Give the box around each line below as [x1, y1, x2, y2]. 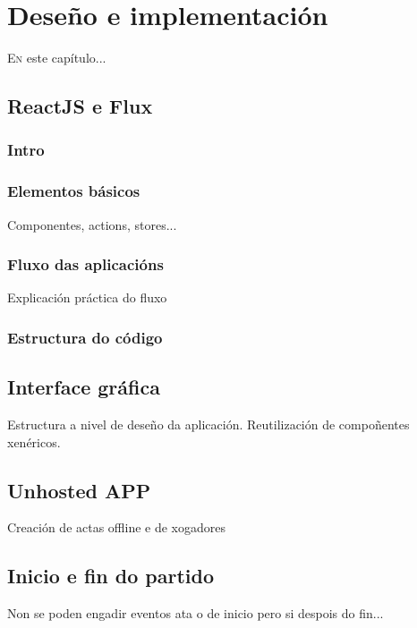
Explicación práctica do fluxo [7, 288, 167, 307]
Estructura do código [7, 326, 163, 348]
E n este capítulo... [7, 48, 106, 67]
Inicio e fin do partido [7, 562, 215, 590]
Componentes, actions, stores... [7, 215, 177, 233]
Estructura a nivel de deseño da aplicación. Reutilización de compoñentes [7, 415, 410, 434]
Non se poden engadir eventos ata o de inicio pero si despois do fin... [7, 604, 384, 623]
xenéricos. [7, 432, 61, 451]
